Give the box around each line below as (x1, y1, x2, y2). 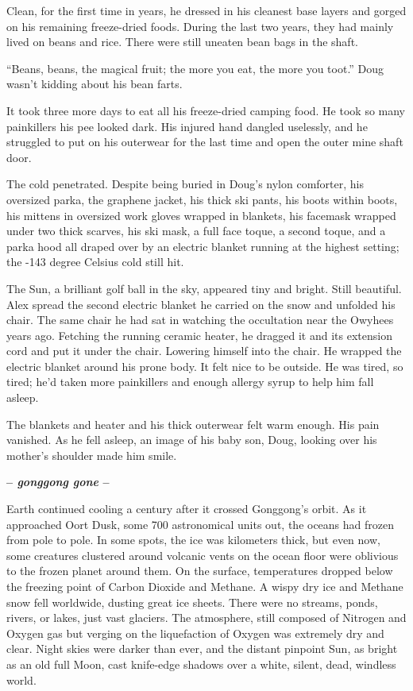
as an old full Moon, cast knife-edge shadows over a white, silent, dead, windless (6, 655, 396, 672)
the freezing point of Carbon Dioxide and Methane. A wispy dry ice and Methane (6, 578, 403, 594)
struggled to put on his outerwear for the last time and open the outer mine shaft (6, 133, 403, 150)
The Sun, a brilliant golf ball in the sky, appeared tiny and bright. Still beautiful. (6, 280, 402, 296)
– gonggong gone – (6, 473, 110, 490)
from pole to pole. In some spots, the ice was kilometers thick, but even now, (6, 531, 380, 548)
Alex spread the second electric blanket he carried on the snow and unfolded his (6, 295, 396, 312)
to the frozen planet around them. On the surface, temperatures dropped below (6, 562, 393, 579)
